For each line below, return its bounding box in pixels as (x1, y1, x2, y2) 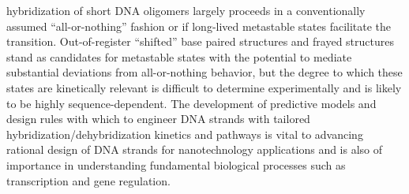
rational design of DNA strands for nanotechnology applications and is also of (6, 141, 383, 158)
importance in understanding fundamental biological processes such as (6, 156, 346, 173)
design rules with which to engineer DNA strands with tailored (6, 110, 310, 127)
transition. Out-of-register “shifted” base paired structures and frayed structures (6, 33, 394, 50)
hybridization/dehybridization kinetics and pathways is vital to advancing (6, 125, 363, 142)
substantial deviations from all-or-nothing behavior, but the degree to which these (6, 64, 403, 80)
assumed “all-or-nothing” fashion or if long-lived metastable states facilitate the (6, 17, 392, 34)
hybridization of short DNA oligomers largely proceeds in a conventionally (6, 2, 366, 18)
